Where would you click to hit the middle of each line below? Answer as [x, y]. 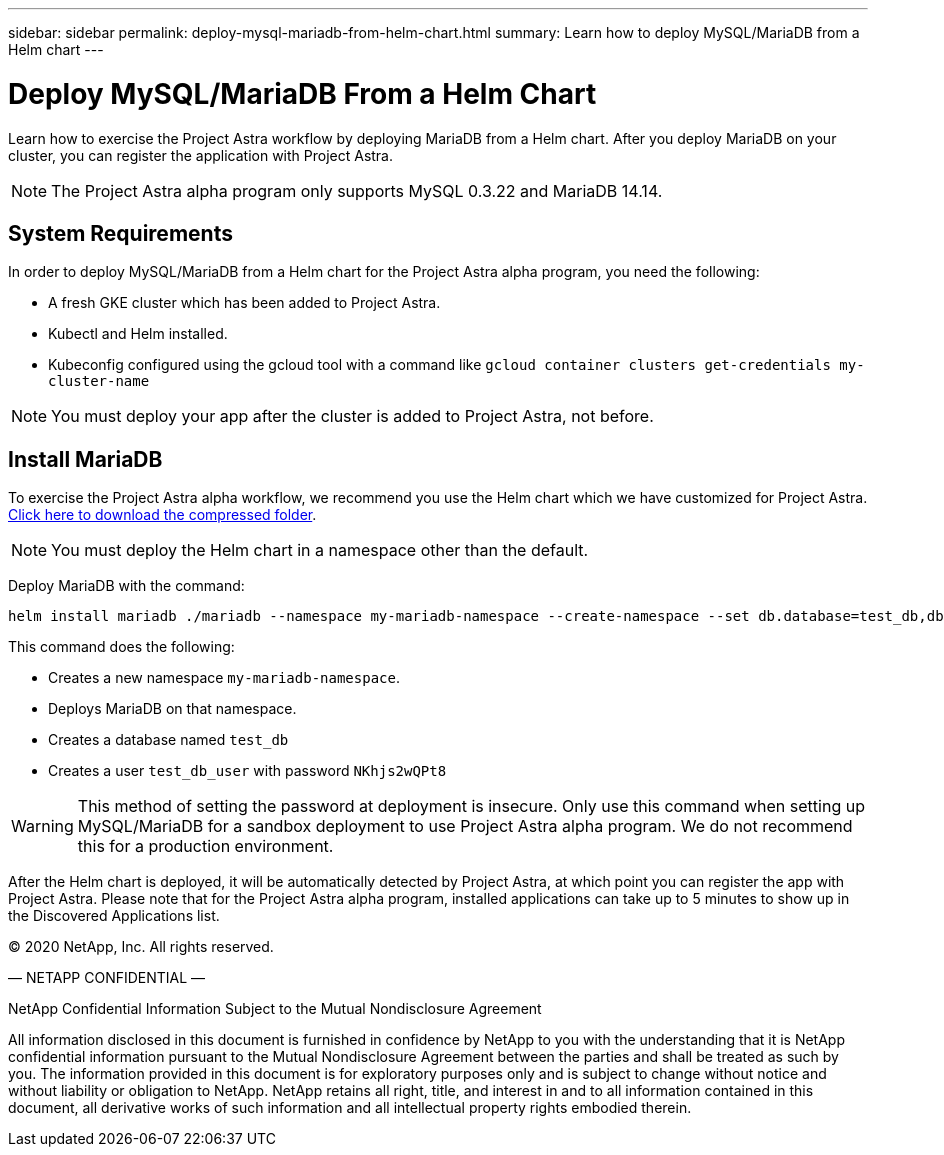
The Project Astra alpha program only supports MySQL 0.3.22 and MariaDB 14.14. [357, 190]
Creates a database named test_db [168, 740]
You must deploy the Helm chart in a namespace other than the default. [320, 550]
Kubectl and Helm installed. [138, 334]
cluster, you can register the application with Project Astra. [201, 155]
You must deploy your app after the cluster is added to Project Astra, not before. [352, 416]
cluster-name [99, 381]
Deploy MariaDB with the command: [126, 586]
